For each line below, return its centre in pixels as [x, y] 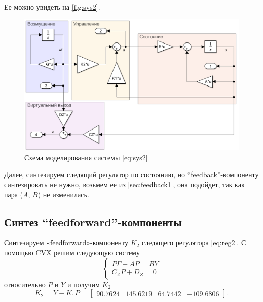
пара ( [14, 194]
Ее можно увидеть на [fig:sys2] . [52, 7]
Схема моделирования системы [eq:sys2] [86, 157]
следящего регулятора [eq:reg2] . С [194, 243]
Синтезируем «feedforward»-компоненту [66, 243]
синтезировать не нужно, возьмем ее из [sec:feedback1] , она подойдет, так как [124, 184]
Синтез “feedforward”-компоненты [93, 221]
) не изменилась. [63, 194]
